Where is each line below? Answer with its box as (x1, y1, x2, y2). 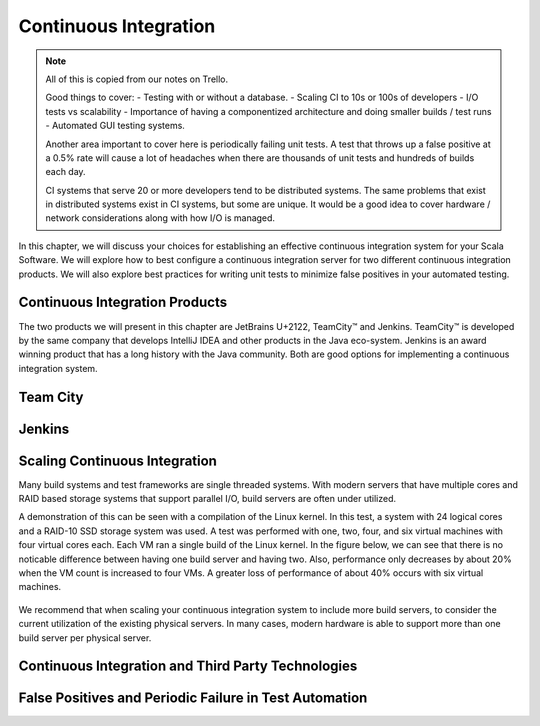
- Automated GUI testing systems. (45, 120, 185, 132)
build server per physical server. (18, 631, 152, 644)
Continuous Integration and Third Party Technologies (18, 658, 358, 675)
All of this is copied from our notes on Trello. (45, 73, 229, 85)
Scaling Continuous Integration (18, 452, 217, 469)
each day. (45, 166, 86, 178)
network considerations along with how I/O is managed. (45, 212, 275, 224)
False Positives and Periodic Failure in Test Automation (18, 690, 368, 707)
